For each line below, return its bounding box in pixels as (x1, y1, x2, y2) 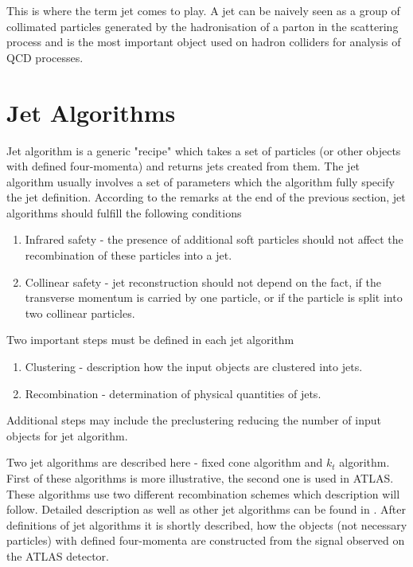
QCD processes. (6, 49, 84, 65)
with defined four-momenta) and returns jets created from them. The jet (6, 158, 360, 174)
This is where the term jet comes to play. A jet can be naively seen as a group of (6, 2, 400, 18)
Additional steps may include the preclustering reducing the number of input (6, 412, 381, 428)
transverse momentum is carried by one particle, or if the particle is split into (25, 289, 403, 306)
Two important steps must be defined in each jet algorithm (6, 331, 294, 348)
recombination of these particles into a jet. (25, 247, 232, 264)
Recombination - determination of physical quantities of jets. (25, 385, 321, 401)
